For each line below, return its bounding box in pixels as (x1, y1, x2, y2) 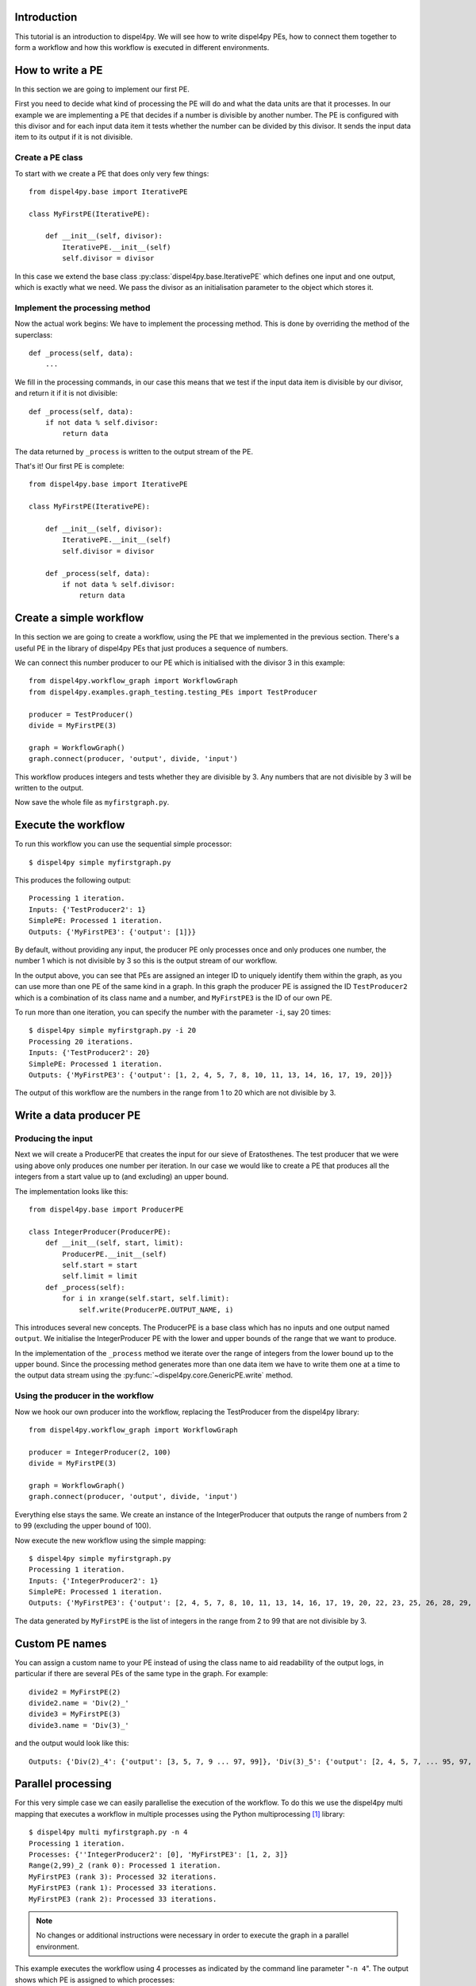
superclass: (14, 330, 53, 339)
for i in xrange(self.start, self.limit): (62, 1294, 230, 1303)
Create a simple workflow (14, 612, 144, 625)
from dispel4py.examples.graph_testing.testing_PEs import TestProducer (29, 687, 317, 697)
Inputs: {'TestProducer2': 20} (29, 1049, 151, 1057)
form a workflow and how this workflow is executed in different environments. (14, 42, 270, 52)
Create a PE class (14, 152, 83, 163)
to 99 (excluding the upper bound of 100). (14, 1521, 152, 1531)
